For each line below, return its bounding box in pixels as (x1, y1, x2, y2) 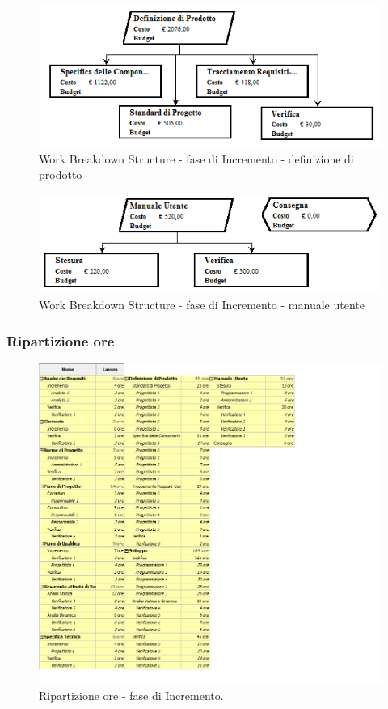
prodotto (39, 166, 82, 183)
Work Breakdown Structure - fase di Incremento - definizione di (39, 150, 354, 167)
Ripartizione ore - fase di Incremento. (39, 687, 224, 704)
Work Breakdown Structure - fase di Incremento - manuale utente (39, 296, 365, 313)
